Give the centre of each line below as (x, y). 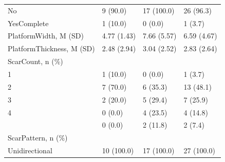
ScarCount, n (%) (35, 61)
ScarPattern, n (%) (38, 138)
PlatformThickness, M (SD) (51, 48)
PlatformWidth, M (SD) (46, 36)
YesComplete (28, 23)
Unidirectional (30, 150)
